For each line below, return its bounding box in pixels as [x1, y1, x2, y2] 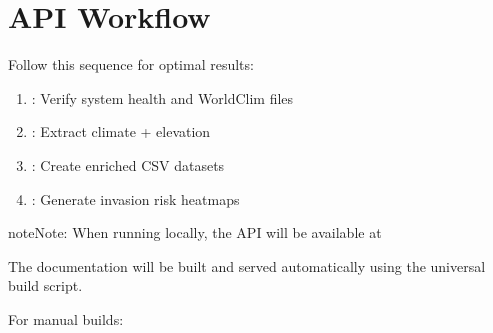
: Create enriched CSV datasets [31, 154, 225, 175]
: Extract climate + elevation [31, 121, 211, 142]
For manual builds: [8, 308, 124, 329]
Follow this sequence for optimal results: [8, 54, 254, 75]
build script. [8, 275, 83, 296]
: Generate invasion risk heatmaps [31, 188, 240, 209]
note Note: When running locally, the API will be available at [8, 222, 382, 243]
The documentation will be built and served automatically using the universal [8, 255, 486, 276]
